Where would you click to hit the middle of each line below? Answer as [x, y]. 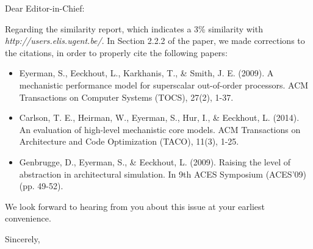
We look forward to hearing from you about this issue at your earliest [135, 206]
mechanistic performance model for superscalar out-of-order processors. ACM [164, 85]
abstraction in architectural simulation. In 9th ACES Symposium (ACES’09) [163, 174]
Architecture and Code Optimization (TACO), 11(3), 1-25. [129, 141]
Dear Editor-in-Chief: [45, 8]
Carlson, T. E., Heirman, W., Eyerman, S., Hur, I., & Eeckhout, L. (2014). [159, 117]
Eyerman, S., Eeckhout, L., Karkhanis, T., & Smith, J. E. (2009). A [146, 73]
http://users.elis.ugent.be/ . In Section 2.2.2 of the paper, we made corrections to [155, 41]
